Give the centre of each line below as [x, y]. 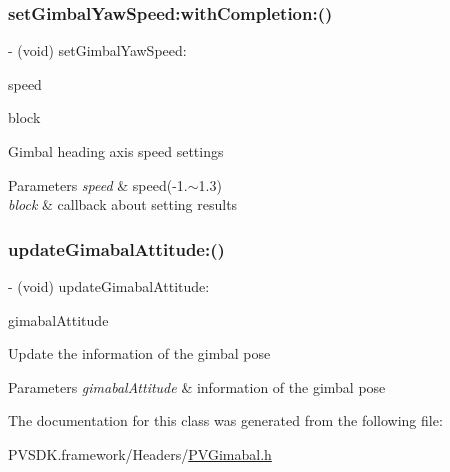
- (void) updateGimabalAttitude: [109, 286]
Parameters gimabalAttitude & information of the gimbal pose [197, 386]
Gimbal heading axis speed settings [116, 151]
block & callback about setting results [123, 204]
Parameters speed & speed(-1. [98, 184]
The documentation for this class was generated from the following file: [225, 420]
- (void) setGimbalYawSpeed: [97, 50]
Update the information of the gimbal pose [139, 353]
